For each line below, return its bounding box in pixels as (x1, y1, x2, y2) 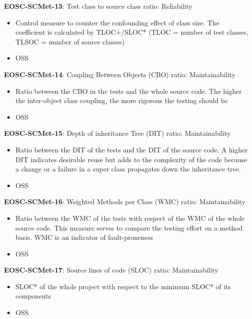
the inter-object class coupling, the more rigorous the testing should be (15, 95, 228, 106)
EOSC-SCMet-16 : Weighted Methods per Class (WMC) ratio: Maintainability (4, 196, 246, 207)
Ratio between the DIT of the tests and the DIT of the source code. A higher (15, 144, 248, 154)
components (15, 291, 51, 301)
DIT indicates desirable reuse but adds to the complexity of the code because (15, 154, 248, 164)
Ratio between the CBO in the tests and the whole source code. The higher (15, 85, 242, 96)
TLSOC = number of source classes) (15, 36, 125, 46)
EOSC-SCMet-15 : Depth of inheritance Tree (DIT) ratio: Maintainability (4, 128, 231, 138)
